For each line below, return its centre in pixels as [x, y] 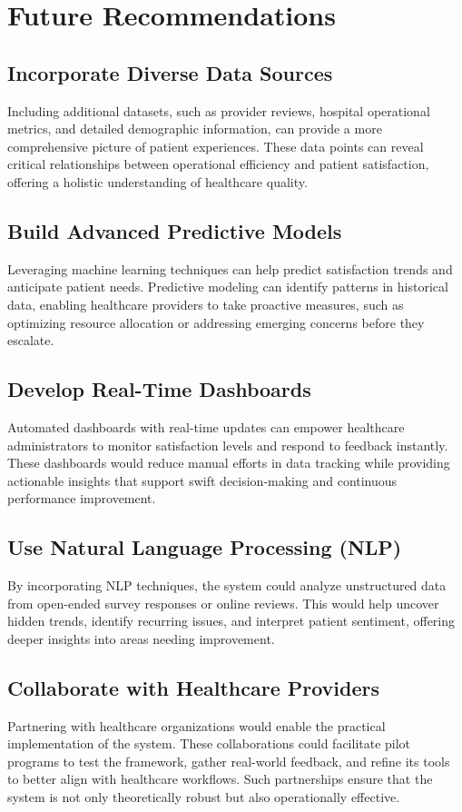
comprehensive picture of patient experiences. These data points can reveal [216, 146]
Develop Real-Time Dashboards [159, 389]
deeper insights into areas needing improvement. [141, 638]
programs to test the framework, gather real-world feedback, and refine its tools [229, 761]
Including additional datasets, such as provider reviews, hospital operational [219, 110]
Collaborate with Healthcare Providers [194, 687]
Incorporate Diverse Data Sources [170, 72]
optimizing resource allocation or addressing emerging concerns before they [216, 322]
